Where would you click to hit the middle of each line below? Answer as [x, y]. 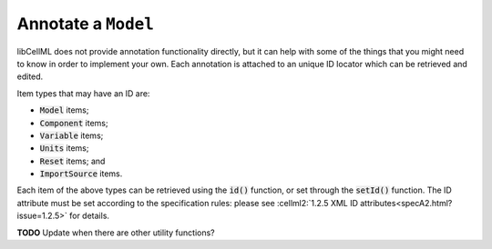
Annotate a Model [86, 24]
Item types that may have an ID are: [83, 93]
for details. [89, 216]
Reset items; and [72, 161]
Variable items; [72, 135]
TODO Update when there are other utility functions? [116, 233]
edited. [30, 76]
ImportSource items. [81, 174]
